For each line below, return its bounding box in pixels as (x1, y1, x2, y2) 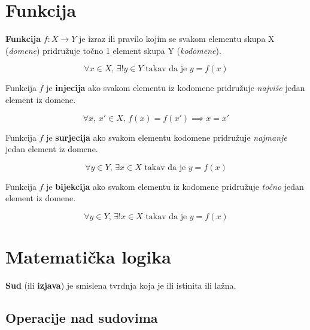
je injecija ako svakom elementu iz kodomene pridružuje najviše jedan (46, 81, 305, 94)
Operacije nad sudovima (5, 308, 158, 326)
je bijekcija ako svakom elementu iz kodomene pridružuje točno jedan (46, 180, 304, 192)
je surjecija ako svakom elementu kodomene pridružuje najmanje (46, 131, 287, 143)
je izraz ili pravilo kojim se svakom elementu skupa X (79, 32, 275, 45)
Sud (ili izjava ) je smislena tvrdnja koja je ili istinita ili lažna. (5, 279, 236, 291)
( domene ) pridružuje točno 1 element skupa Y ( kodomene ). (5, 44, 221, 56)
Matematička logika (5, 244, 171, 269)
